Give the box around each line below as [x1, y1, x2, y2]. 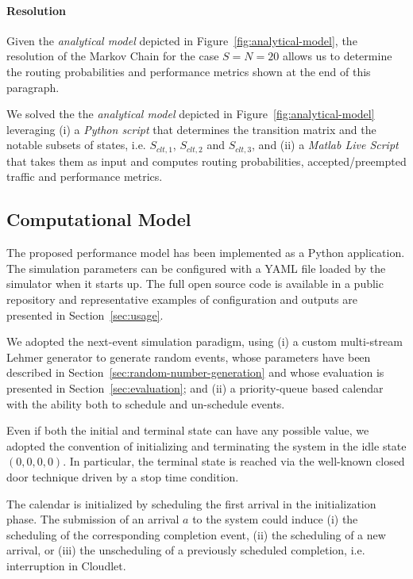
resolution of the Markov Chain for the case [6, 48, 219, 64]
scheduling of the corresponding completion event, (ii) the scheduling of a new [6, 526, 386, 543]
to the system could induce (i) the [192, 511, 358, 527]
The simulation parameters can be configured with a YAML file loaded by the [6, 259, 386, 276]
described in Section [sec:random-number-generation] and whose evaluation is [6, 364, 384, 381]
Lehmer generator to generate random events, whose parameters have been [6, 348, 371, 365]
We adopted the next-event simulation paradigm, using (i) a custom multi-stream [6, 333, 403, 350]
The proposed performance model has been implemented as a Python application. [6, 244, 405, 261]
